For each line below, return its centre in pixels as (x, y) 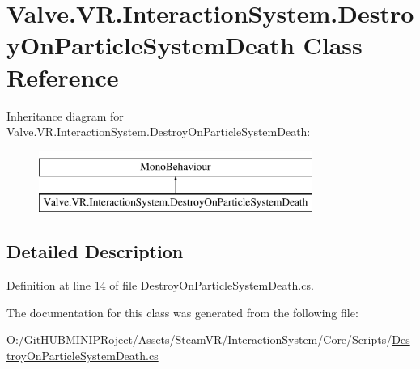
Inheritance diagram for (65, 115)
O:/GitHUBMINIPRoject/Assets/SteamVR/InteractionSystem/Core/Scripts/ (199, 339)
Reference (63, 76)
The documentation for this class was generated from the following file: (182, 312)
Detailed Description (95, 251)
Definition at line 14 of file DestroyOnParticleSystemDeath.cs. (160, 285)
